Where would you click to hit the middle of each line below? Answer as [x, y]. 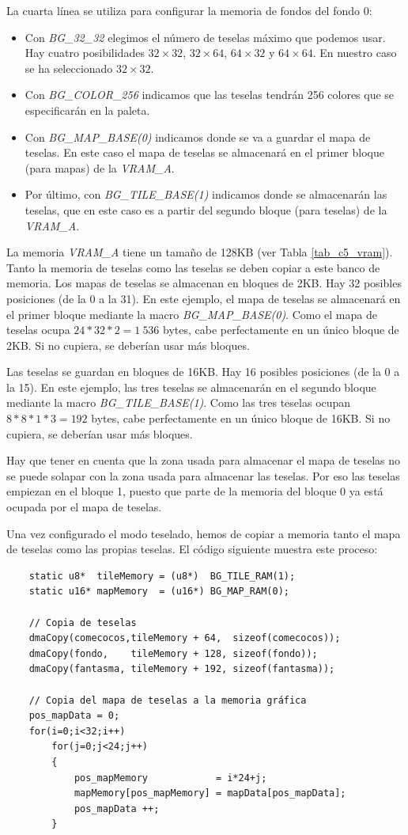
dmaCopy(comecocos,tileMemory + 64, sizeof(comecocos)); [185, 638]
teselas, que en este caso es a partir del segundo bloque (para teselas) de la [206, 209]
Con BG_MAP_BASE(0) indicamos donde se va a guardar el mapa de [198, 137]
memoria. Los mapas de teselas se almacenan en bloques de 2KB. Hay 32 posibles [204, 283]
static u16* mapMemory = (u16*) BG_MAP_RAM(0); [159, 592]
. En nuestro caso [355, 53]
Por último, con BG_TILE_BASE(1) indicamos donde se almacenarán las [206, 194]
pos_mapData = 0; [74, 716]
